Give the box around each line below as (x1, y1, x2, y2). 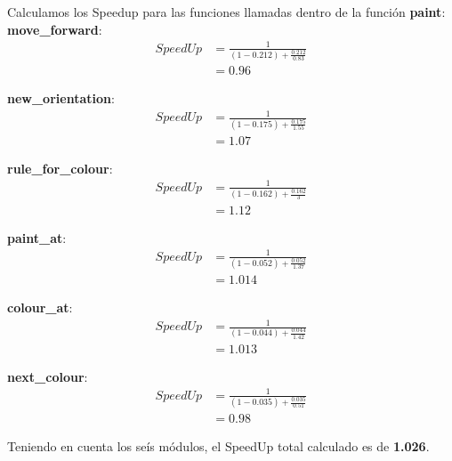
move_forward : (7, 20, 102, 38)
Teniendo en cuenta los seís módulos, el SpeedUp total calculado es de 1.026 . (7, 437, 430, 456)
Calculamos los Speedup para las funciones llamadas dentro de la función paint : (7, 3, 446, 20)
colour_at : (7, 298, 73, 316)
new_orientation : (7, 89, 115, 108)
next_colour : (7, 367, 88, 385)
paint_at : (7, 228, 67, 247)
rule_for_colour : (7, 158, 113, 177)
